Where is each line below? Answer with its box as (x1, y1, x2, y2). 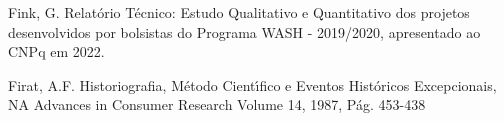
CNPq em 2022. (8, 41, 105, 62)
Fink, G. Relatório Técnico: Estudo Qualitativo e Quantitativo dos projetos (8, 2, 470, 22)
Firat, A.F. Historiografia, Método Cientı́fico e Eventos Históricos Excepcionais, (8, 74, 497, 95)
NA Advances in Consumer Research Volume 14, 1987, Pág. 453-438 (8, 94, 426, 115)
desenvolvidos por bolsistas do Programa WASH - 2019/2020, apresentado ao (8, 21, 481, 42)
